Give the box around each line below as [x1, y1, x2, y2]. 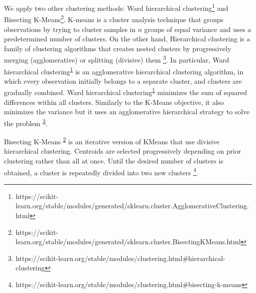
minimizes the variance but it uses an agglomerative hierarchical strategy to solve [4, 106, 250, 117]
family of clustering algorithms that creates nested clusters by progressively [4, 43, 231, 53]
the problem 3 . [4, 116, 48, 128]
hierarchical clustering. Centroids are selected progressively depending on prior [4, 146, 241, 156]
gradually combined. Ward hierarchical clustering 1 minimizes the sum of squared [4, 86, 247, 98]
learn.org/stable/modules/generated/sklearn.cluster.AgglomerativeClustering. [15, 200, 249, 211]
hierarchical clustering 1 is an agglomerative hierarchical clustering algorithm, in [4, 65, 244, 76]
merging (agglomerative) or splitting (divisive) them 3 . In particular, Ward [4, 53, 229, 65]
